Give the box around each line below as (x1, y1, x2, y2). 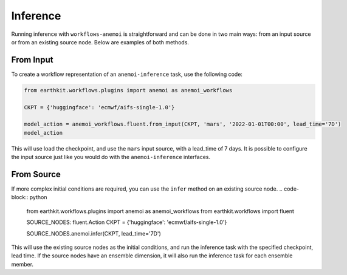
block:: (11, 194, 29, 201)
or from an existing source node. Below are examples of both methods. (11, 38, 190, 46)
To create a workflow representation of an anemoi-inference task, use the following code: (11, 70, 243, 78)
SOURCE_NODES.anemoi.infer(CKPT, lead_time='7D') (26, 229, 161, 237)
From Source (11, 169, 61, 179)
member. (11, 260, 33, 268)
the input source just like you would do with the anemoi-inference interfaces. (11, 154, 211, 161)
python (29, 194, 47, 201)
